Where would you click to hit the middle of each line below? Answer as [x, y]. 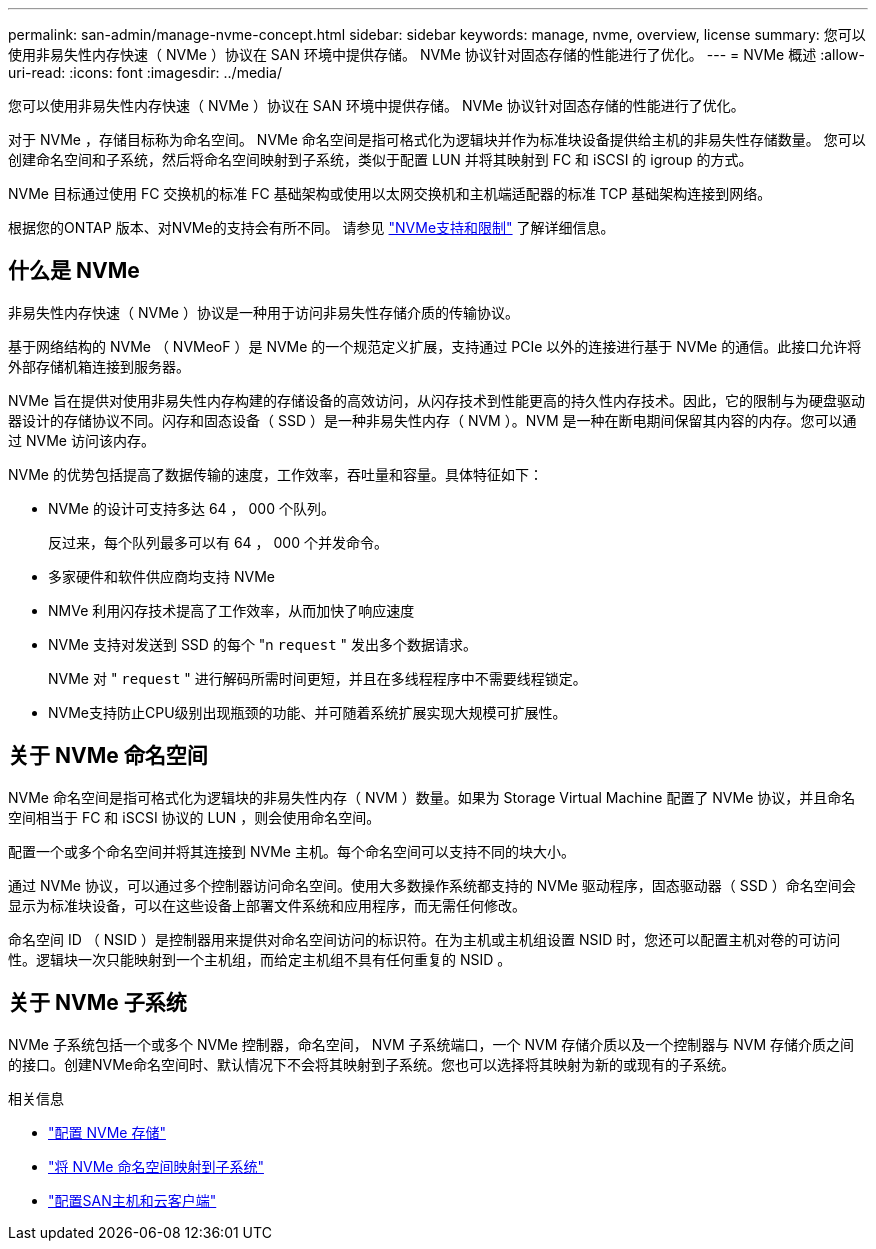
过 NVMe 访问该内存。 [81, 440]
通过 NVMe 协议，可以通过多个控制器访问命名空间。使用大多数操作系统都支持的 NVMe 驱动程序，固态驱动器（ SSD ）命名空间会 [432, 885]
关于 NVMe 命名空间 [108, 756]
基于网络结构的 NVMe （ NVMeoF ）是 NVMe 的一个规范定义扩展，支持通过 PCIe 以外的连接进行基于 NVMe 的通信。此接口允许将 [435, 346]
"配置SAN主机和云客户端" [132, 1200]
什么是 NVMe [74, 271]
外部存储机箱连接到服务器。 [99, 366]
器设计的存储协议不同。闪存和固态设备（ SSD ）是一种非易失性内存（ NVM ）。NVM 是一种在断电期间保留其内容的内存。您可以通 [432, 420]
